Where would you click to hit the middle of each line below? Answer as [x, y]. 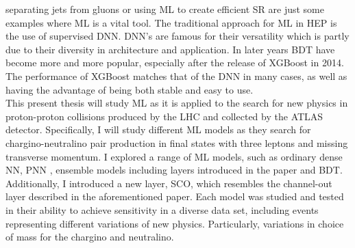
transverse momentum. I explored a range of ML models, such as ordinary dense [174, 156]
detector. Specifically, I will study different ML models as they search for [158, 129]
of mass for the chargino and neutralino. [90, 237]
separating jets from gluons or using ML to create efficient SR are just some [165, 9]
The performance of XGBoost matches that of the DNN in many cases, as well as [176, 75]
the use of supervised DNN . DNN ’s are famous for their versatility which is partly [177, 36]
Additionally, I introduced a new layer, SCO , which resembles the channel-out [169, 183]
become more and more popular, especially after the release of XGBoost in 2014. [175, 63]
